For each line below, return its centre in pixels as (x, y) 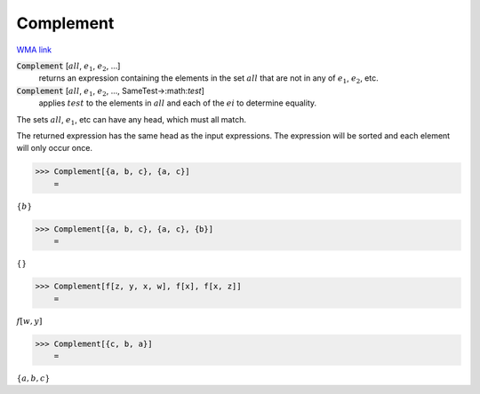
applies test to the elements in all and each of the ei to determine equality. (178, 103)
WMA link (34, 50)
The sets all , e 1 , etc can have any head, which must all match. (131, 120)
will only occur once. (55, 148)
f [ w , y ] (29, 321)
